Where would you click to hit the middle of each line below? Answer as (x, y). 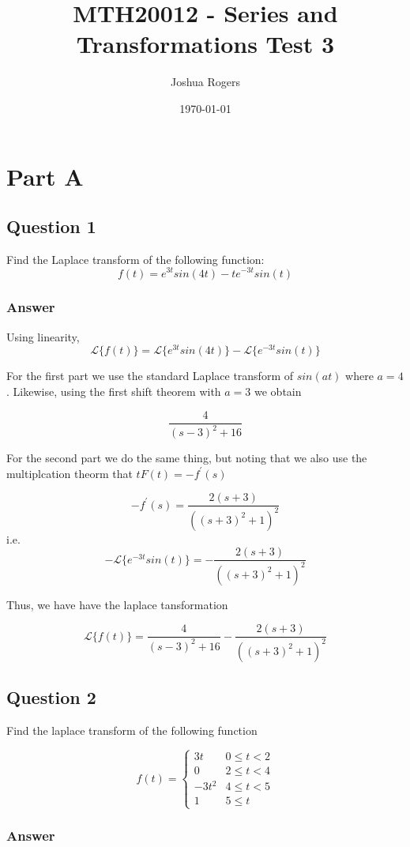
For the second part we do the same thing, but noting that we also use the (187, 458)
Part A (45, 176)
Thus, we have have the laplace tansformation (117, 604)
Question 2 (51, 697)
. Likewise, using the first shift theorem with (114, 392)
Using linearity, (43, 336)
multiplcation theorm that (70, 473)
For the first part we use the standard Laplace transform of (150, 376)
